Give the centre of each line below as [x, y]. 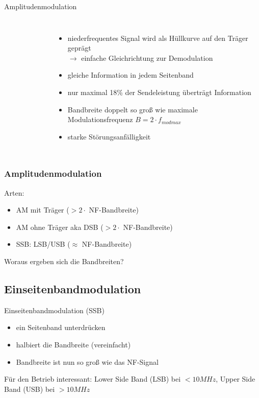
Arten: [14, 192]
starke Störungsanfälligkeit [109, 136]
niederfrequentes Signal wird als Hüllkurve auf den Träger [158, 38]
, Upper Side [236, 379]
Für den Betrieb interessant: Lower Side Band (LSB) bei [93, 379]
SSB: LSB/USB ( [43, 244]
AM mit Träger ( [43, 210]
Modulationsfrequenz [100, 119]
